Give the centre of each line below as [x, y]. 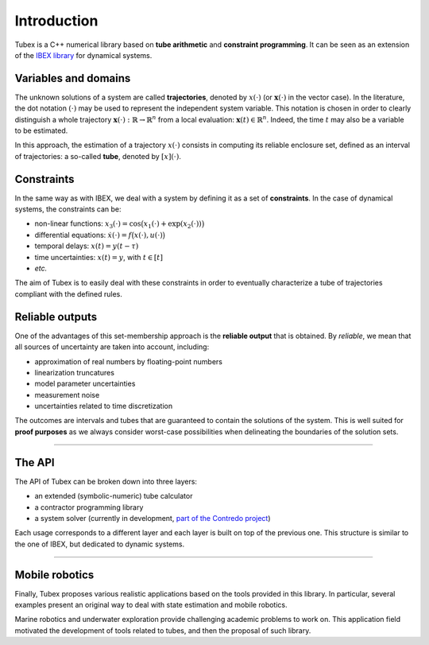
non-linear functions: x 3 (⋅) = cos [88, 225]
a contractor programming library [89, 507]
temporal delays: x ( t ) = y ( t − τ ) [87, 246]
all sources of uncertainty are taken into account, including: [112, 347]
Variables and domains [73, 78]
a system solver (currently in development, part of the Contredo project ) [153, 518]
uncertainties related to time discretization [104, 406]
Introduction [56, 21]
